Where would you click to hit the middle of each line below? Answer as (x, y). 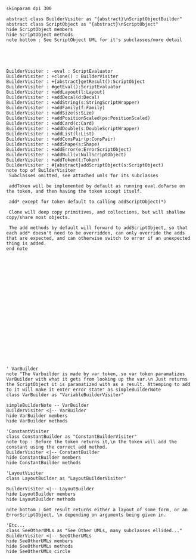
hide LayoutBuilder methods (41, 499)
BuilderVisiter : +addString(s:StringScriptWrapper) (73, 103)
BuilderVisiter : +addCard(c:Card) (50, 123)
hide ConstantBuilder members (44, 458)
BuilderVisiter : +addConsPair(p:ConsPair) (61, 139)
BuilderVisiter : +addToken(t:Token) (53, 160)
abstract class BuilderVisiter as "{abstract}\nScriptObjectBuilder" (94, 19)
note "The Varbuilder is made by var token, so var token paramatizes (96, 374)
